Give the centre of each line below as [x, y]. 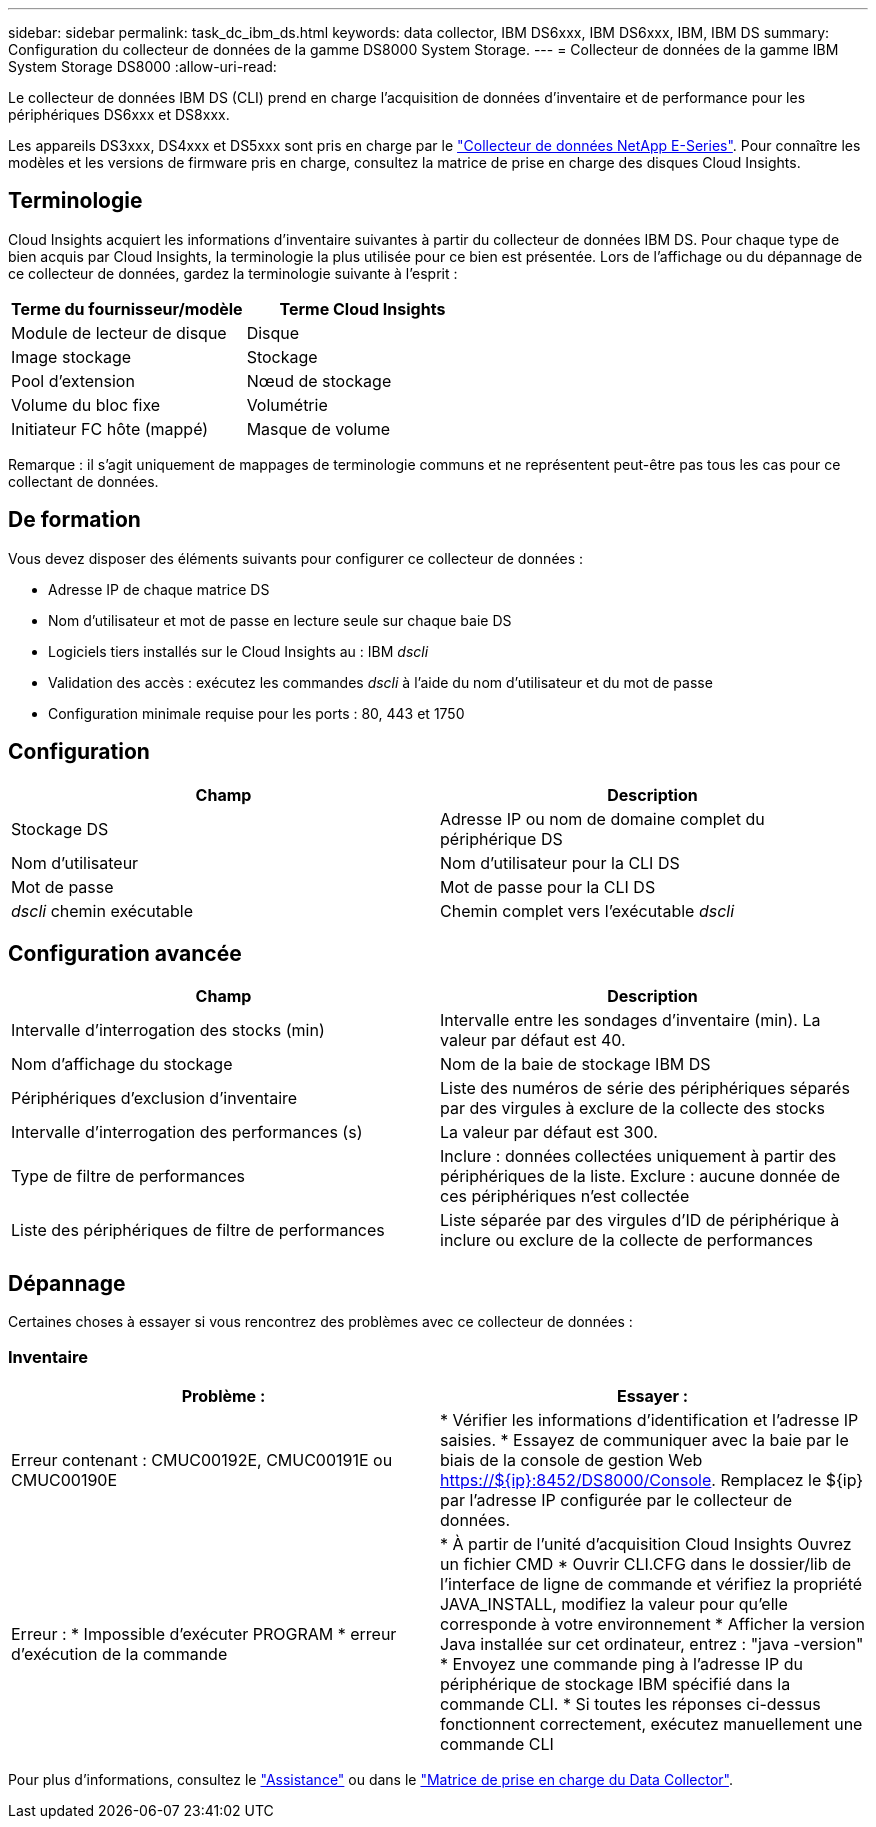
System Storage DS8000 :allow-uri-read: [142, 66]
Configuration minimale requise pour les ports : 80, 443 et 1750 [256, 713]
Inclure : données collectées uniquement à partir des [638, 1156]
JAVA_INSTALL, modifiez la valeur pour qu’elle [614, 1603]
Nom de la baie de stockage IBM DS [575, 1064]
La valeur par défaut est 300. [549, 1132]
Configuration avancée [125, 953]
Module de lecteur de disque [119, 332]
